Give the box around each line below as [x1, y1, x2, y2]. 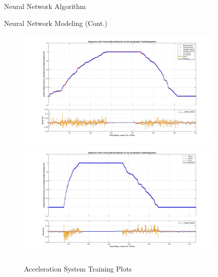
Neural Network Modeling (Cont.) [4, 17, 108, 28]
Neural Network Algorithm [4, 1, 86, 11]
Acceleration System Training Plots [24, 263, 132, 274]
